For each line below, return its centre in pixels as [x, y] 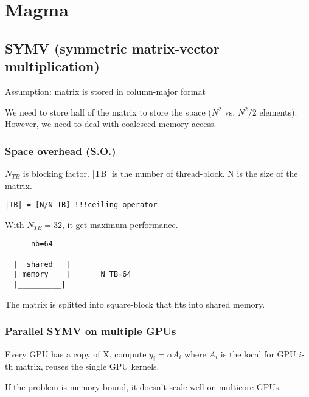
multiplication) [52, 66]
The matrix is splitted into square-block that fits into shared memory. [135, 304]
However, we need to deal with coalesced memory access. [111, 124]
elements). [278, 112]
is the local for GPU [258, 354]
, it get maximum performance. [120, 224]
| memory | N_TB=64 [72, 274]
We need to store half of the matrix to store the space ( [108, 112]
